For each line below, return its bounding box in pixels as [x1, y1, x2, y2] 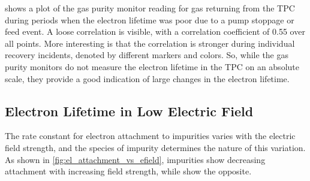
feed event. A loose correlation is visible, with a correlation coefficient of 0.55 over [5, 25, 305, 38]
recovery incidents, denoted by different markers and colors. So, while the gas [5, 49, 289, 61]
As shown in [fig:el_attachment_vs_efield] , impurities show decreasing [5, 153, 266, 165]
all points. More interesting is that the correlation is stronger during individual [5, 37, 295, 49]
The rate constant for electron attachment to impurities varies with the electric [5, 129, 296, 142]
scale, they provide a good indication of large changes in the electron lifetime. [5, 72, 290, 85]
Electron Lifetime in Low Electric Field [5, 101, 254, 120]
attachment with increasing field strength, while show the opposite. [5, 165, 252, 177]
